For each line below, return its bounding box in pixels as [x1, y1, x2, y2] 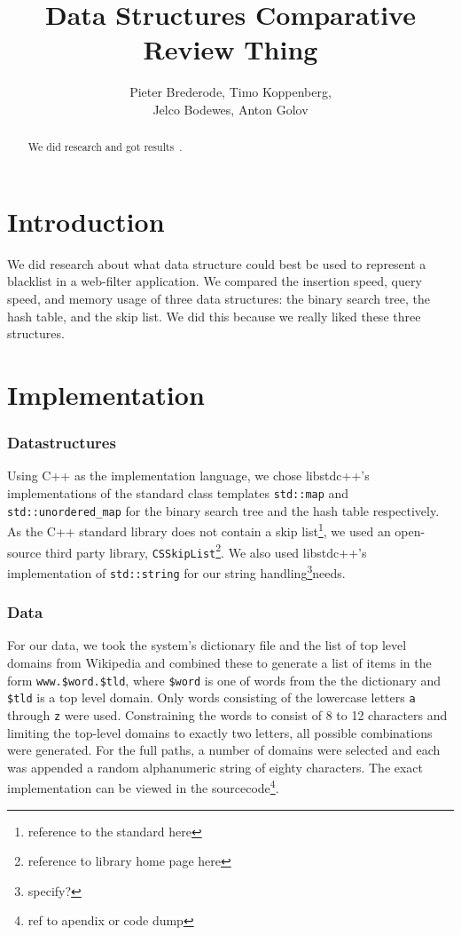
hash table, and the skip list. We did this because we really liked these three [7, 306, 421, 325]
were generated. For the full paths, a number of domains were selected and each [7, 741, 441, 759]
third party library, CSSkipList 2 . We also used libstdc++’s [44, 540, 367, 561]
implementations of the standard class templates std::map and [7, 484, 349, 503]
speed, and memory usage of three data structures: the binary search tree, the [7, 289, 431, 308]
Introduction [7, 202, 165, 239]
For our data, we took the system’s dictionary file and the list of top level [7, 636, 407, 654]
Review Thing [143, 31, 318, 67]
